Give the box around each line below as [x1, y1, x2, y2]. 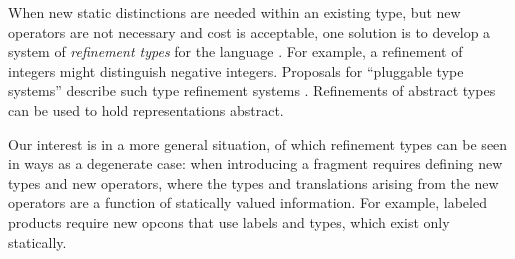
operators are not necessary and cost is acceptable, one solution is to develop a [8, 21, 491, 42]
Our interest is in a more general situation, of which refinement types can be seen [8, 133, 508, 154]
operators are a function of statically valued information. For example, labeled [8, 192, 487, 213]
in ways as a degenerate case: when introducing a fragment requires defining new [8, 153, 503, 174]
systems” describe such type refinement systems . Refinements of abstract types [8, 80, 496, 101]
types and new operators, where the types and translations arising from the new [8, 172, 499, 193]
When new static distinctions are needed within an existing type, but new [8, 2, 461, 22]
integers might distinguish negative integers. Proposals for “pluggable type [8, 60, 464, 81]
